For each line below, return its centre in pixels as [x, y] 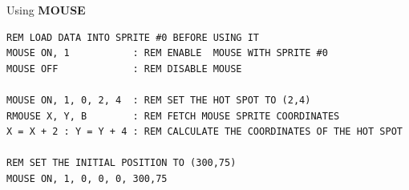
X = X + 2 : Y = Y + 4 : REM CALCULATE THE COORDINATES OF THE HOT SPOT [204, 132]
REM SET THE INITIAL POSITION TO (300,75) [121, 163]
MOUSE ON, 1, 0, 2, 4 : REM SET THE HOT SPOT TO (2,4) [159, 100]
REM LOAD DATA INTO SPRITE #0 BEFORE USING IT [133, 37]
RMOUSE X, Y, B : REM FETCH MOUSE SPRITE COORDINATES [173, 116]
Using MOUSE [46, 10]
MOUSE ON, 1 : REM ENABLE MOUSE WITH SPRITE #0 [167, 53]
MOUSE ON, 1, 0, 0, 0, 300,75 [87, 178]
